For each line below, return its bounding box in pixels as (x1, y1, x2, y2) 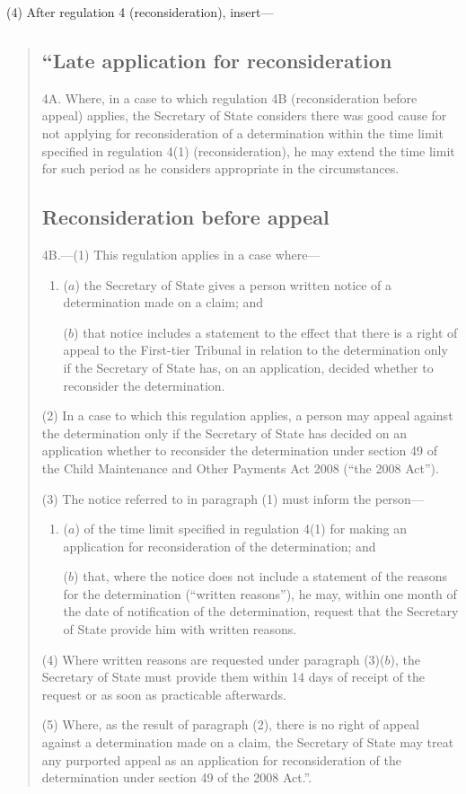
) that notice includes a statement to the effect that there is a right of (74, 322, 458, 341)
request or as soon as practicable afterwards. (41, 684, 286, 703)
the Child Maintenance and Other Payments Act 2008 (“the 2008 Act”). (41, 458, 439, 477)
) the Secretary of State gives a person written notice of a (75, 275, 392, 294)
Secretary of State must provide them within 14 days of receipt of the (41, 667, 425, 686)
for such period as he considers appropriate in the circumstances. (41, 159, 400, 178)
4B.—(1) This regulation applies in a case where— (41, 244, 321, 263)
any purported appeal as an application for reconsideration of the (41, 750, 401, 769)
